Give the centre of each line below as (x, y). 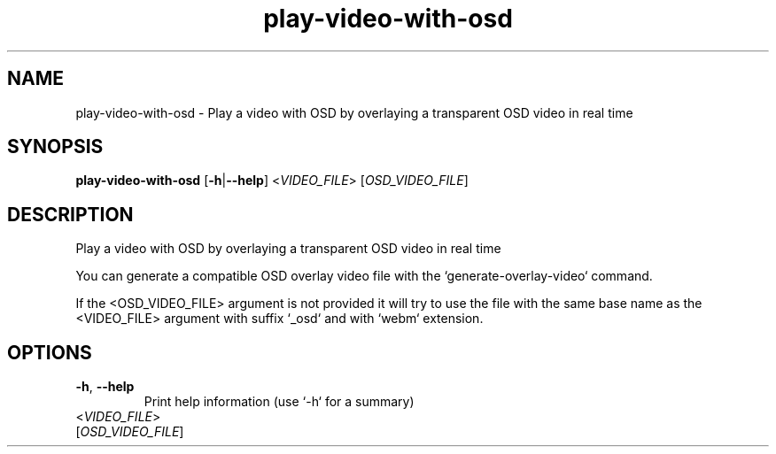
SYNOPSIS (55, 147)
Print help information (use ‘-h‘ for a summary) (279, 402)
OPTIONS (50, 352)
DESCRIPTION (70, 214)
